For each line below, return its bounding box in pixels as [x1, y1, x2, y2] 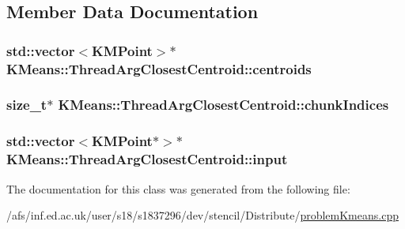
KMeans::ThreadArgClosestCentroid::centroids [6, 58, 312, 78]
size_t [6, 95, 47, 114]
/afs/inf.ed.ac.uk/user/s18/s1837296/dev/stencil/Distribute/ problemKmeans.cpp [6, 207, 399, 223]
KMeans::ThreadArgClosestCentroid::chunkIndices [58, 95, 389, 114]
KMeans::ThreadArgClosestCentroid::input [6, 149, 288, 169]
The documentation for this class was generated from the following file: [6, 180, 350, 197]
